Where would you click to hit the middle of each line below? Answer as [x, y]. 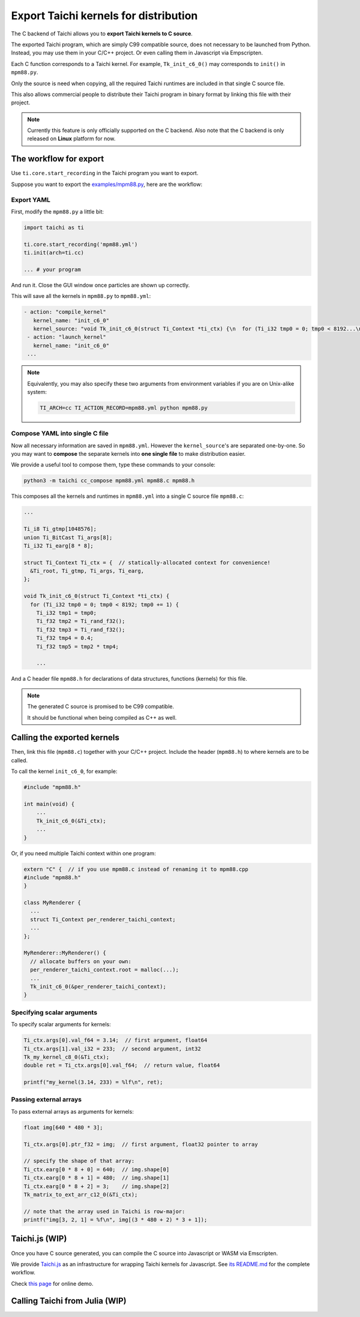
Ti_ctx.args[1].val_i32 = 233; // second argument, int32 [112, 1049]
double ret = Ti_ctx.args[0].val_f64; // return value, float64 [122, 1065]
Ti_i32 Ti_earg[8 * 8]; [59, 545]
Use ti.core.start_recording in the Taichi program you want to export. [105, 173]
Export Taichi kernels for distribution [104, 16]
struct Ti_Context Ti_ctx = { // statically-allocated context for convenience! [147, 563]
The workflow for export [58, 159]
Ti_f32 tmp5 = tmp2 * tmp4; [78, 647]
